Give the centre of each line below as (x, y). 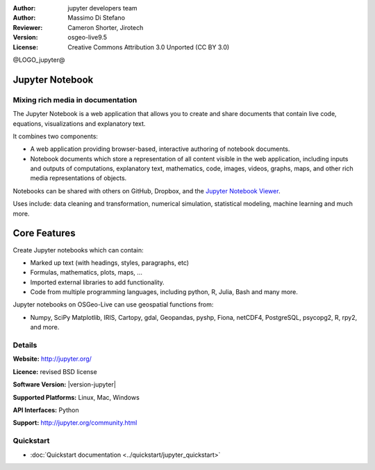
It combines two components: (56, 136)
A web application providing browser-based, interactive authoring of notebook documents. (160, 149)
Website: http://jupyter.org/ (52, 359)
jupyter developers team (103, 8)
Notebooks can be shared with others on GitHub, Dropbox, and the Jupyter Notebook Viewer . (147, 191)
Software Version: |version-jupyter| (64, 384)
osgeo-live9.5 (87, 38)
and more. (45, 327)
